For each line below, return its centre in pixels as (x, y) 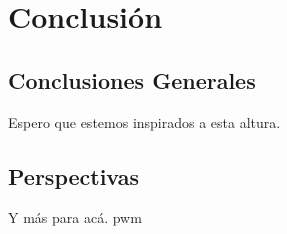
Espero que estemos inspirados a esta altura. (144, 121)
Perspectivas (74, 175)
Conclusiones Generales (132, 79)
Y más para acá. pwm (75, 217)
